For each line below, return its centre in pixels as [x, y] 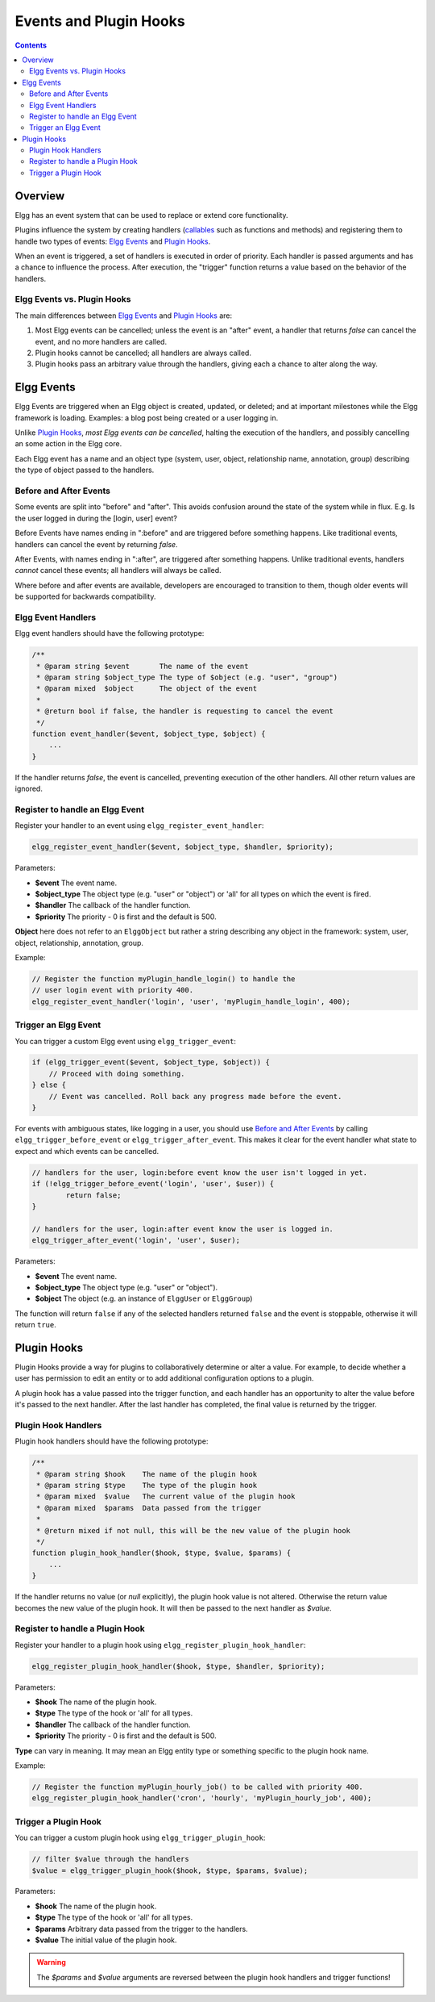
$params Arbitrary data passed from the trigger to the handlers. [142, 1929]
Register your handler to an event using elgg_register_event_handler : [140, 825]
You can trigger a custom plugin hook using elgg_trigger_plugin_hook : [140, 1838]
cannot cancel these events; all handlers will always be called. [118, 571]
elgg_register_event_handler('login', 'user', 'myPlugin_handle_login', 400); [191, 1001]
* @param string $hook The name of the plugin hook [147, 1474]
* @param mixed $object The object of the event [147, 689]
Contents [31, 45]
